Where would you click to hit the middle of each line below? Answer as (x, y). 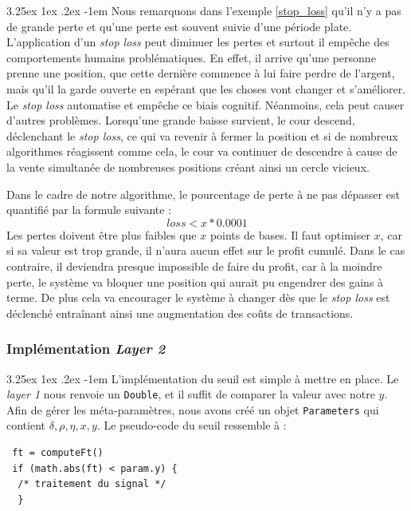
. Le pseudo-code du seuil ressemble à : (192, 425)
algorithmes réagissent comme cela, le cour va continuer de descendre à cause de (202, 151)
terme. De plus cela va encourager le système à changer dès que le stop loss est (198, 297)
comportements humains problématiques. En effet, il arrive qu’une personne (191, 57)
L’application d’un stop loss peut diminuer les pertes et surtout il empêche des (198, 42)
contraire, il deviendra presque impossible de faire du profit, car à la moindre (194, 265)
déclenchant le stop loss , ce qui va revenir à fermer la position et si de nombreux (202, 135)
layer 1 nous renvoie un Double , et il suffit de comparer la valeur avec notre (191, 394)
